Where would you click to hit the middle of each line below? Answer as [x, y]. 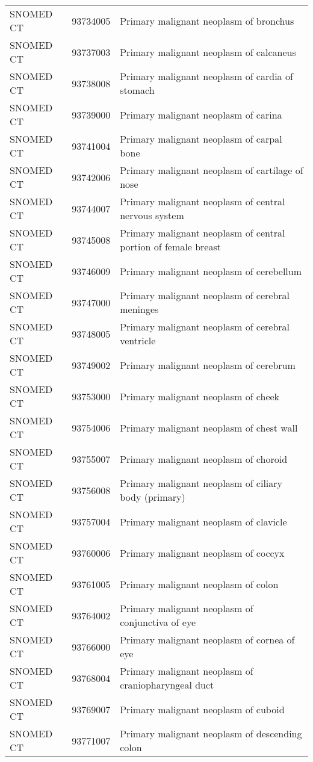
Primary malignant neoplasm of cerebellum [211, 271]
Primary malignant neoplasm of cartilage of [212, 170]
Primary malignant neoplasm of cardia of [206, 76]
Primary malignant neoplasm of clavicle [203, 521]
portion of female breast [170, 246]
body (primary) [153, 497]
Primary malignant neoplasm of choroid [204, 459]
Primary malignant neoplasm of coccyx [202, 553]
